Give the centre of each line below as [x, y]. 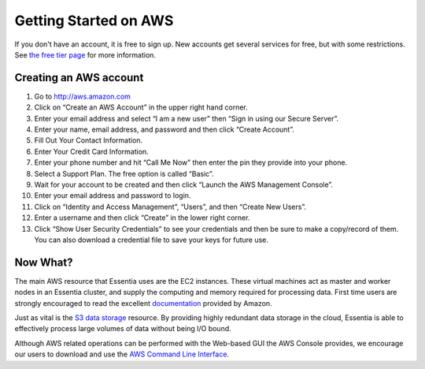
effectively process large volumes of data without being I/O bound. [123, 329]
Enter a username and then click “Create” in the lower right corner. [142, 218]
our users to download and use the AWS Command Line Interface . [122, 354]
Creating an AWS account [79, 78]
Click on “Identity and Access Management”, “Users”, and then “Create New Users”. [170, 207]
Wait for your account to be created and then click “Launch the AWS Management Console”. [184, 184]
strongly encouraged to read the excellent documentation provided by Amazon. [143, 303]
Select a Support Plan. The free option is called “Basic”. [124, 173]
